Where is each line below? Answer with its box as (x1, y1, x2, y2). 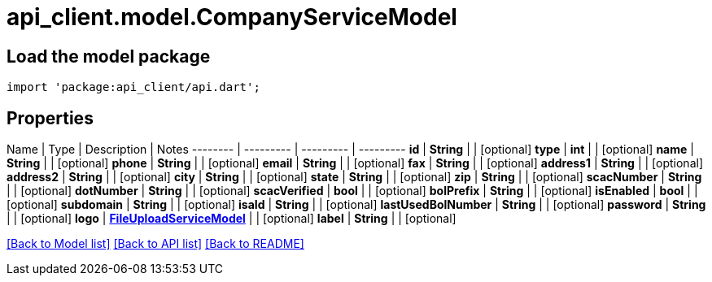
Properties (7, 107, 94, 128)
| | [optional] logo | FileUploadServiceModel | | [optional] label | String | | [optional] (7, 211, 456, 226)
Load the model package (7, 46, 211, 67)
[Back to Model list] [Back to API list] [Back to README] (7, 236, 304, 251)
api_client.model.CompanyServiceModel (7, 3, 457, 31)
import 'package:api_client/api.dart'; (7, 80, 260, 94)
